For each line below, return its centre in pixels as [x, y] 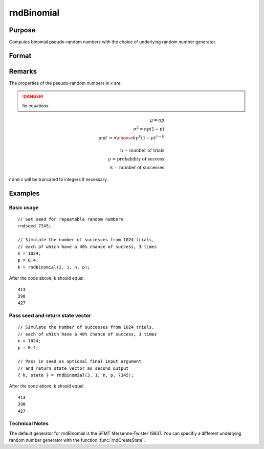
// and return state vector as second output [73, 368]
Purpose [22, 30]
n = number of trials [142, 151]
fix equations [35, 106]
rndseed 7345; [34, 226]
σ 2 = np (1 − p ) [149, 128]
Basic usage [24, 207]
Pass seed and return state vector [50, 315]
